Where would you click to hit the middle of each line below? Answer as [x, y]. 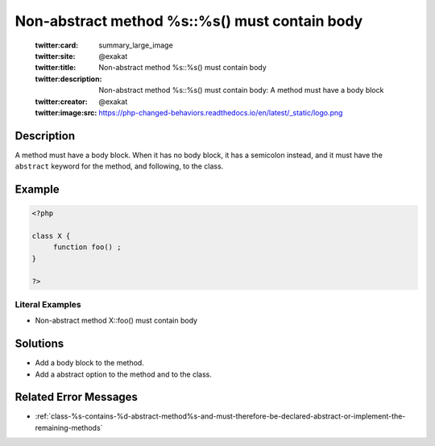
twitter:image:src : [66, 112]
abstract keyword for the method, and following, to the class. [119, 166]
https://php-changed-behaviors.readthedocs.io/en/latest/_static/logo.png [221, 112]
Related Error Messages [77, 397]
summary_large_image [136, 45]
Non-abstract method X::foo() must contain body [116, 321]
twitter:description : [68, 79]
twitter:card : [57, 45]
